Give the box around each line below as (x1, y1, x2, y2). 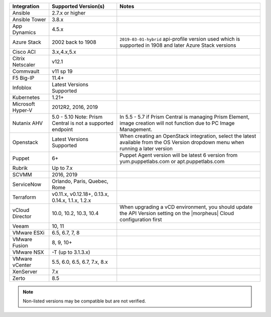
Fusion (12, 242, 29, 249)
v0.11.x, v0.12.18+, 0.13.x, (52, 191, 109, 197)
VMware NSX (12, 249, 44, 256)
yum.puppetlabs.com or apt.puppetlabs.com (119, 158, 225, 165)
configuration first (119, 216, 162, 223)
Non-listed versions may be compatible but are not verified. (23, 298, 146, 304)
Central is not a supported (52, 120, 114, 127)
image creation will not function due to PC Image (119, 120, 235, 127)
